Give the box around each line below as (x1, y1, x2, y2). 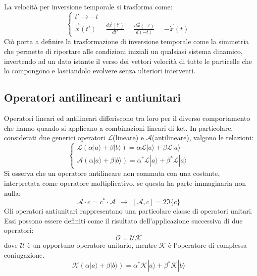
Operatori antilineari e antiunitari (4, 90, 181, 105)
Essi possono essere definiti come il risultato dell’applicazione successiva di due (4, 215, 243, 225)
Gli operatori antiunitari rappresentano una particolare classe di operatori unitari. (4, 206, 253, 216)
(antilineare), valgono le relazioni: (152, 132, 254, 143)
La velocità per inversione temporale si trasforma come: (4, 1, 173, 11)
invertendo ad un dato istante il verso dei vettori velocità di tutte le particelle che (4, 55, 252, 66)
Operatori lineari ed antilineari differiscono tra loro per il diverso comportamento (4, 112, 250, 123)
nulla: (4, 187, 21, 198)
